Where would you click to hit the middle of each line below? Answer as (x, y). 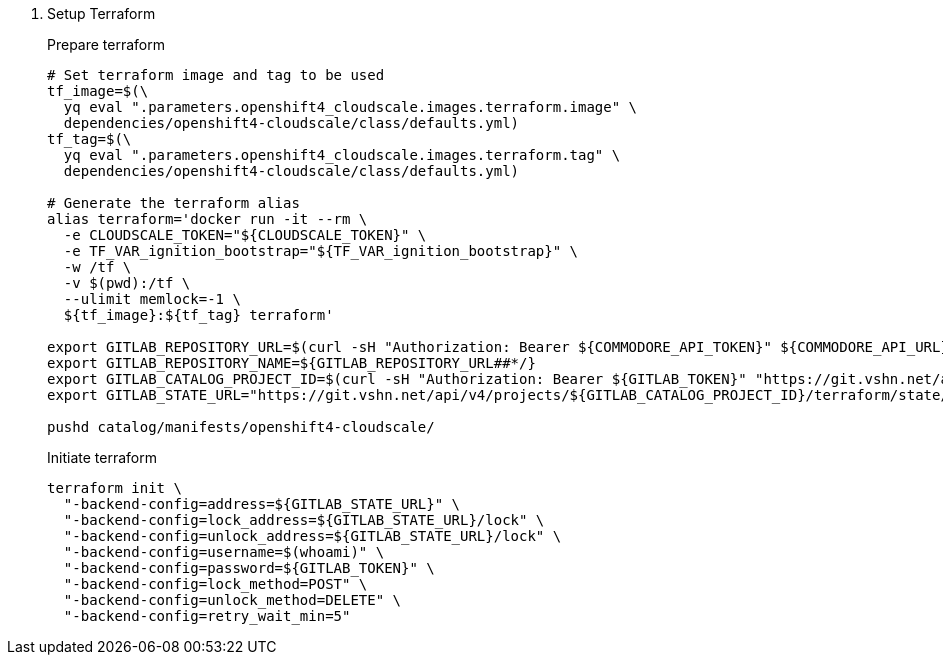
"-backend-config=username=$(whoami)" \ (224, 552)
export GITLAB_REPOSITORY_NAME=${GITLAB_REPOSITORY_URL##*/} (291, 363)
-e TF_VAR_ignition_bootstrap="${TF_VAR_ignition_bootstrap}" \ (321, 251)
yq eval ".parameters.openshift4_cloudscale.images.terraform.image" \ (350, 107)
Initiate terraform (102, 457)
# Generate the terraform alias (173, 203)
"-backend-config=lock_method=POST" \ (215, 584)
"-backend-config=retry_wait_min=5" (207, 616)
